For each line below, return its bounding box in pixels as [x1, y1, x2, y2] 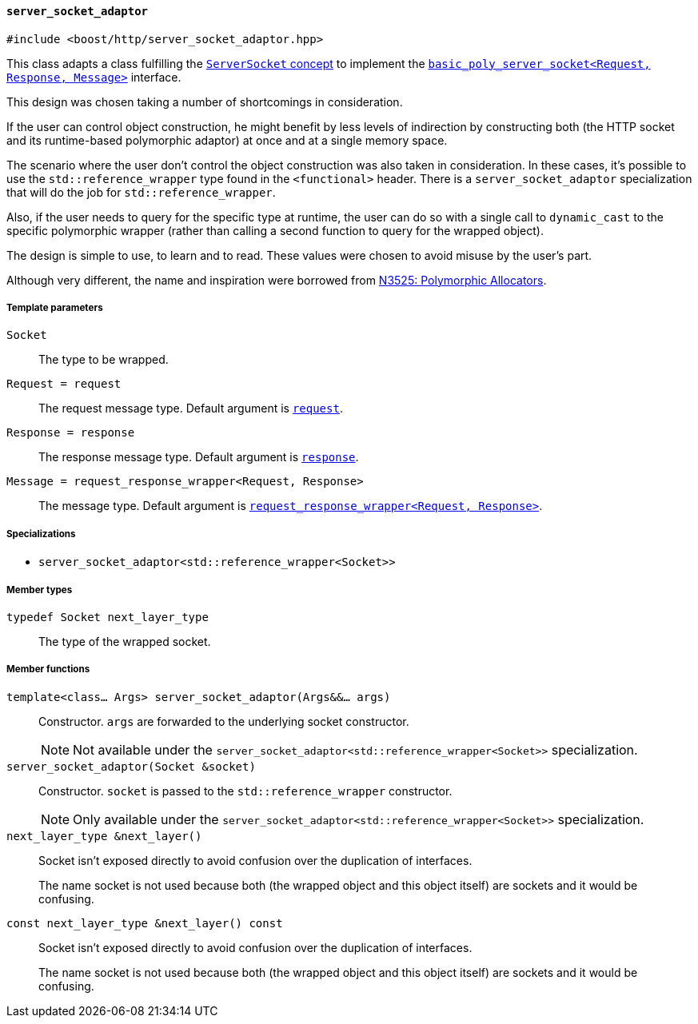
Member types [6, 584, 73, 596]
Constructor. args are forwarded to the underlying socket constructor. [38, 714, 409, 728]
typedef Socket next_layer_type [6, 610, 209, 624]
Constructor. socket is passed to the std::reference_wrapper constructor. [38, 783, 453, 798]
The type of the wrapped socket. [38, 634, 211, 648]
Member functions [6, 663, 90, 675]
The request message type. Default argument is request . [38, 401, 343, 416]
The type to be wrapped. [38, 353, 169, 367]
